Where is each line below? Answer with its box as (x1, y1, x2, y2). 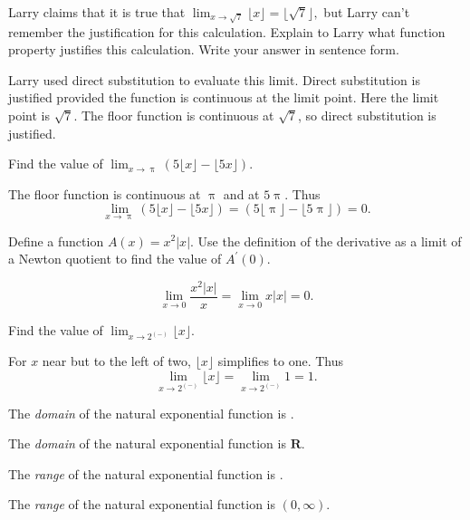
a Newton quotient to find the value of (8, 249, 222, 268)
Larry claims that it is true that (8, 3, 186, 21)
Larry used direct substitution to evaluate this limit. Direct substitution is (8, 70, 420, 89)
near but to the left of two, (42, 351, 191, 371)
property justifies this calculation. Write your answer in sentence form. (8, 40, 399, 59)
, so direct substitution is (297, 105, 436, 124)
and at (223, 184, 260, 203)
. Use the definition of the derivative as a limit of (190, 231, 462, 250)
